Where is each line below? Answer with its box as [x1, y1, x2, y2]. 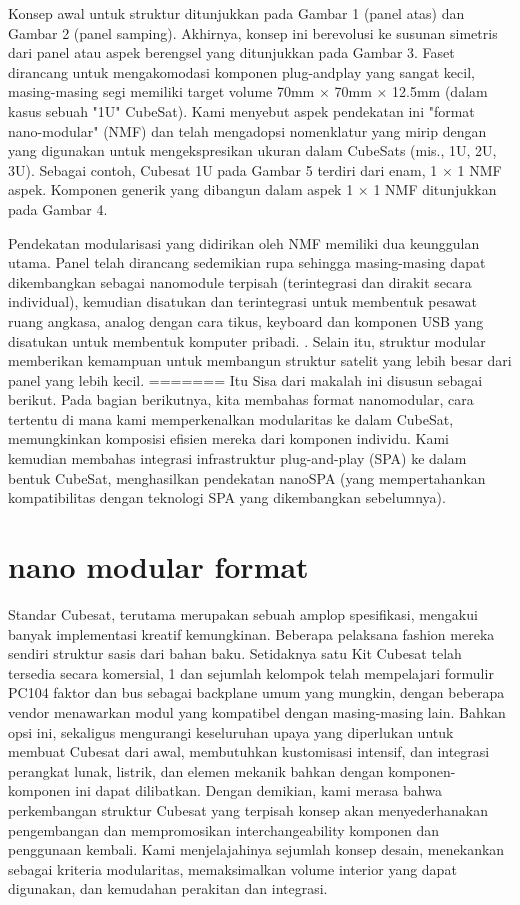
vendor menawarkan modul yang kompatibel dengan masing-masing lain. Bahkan [8, 701, 506, 722]
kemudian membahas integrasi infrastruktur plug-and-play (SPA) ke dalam [8, 448, 467, 469]
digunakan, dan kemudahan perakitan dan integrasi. [8, 878, 328, 899]
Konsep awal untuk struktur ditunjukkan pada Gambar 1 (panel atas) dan [8, 3, 465, 23]
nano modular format [8, 546, 309, 587]
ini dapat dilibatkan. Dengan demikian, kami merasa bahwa [75, 780, 442, 801]
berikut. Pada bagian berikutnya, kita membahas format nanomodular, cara [8, 389, 474, 410]
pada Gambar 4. [8, 198, 108, 219]
